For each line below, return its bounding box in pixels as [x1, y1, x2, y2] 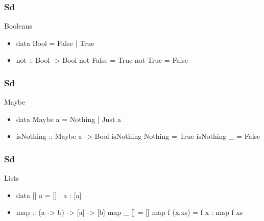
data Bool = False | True [16, 37, 94, 48]
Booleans [4, 20, 32, 31]
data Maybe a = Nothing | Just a [16, 113, 122, 124]
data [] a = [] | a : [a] [16, 189, 82, 200]
